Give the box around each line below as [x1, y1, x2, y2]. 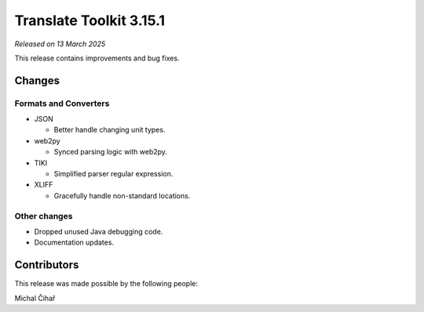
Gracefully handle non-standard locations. [53, 190, 191, 200]
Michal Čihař [14, 293, 56, 303]
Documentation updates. [34, 238, 114, 247]
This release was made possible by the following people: [14, 279, 198, 288]
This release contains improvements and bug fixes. [14, 53, 180, 63]
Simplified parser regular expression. [53, 169, 174, 179]
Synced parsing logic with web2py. [53, 147, 168, 157]
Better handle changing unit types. [53, 125, 166, 135]
